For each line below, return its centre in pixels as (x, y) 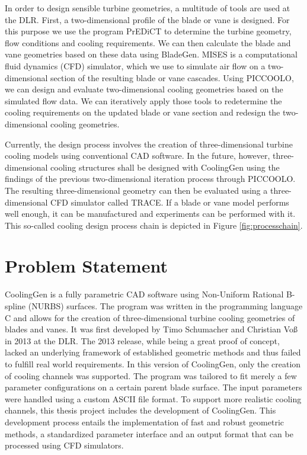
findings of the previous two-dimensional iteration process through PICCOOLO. (150, 179)
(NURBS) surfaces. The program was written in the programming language (165, 306)
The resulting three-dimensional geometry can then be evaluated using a (136, 190)
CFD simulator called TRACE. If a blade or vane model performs (170, 202)
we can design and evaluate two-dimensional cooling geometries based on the (144, 89)
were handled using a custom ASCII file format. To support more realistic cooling (153, 398)
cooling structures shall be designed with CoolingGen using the (165, 167)
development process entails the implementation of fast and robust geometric (145, 422)
